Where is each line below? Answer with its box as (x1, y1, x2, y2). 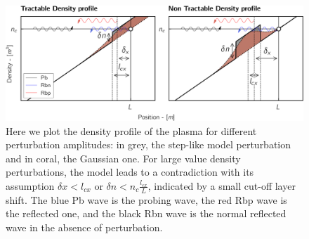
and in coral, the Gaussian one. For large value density (6, 150, 241, 165)
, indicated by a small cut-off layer (147, 178, 296, 193)
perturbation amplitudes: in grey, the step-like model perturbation (6, 137, 291, 152)
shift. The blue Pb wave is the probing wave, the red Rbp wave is (6, 192, 287, 207)
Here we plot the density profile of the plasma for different (6, 123, 257, 138)
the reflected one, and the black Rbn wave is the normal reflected (6, 206, 287, 221)
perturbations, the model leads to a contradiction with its (6, 164, 254, 179)
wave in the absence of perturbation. (6, 219, 163, 234)
